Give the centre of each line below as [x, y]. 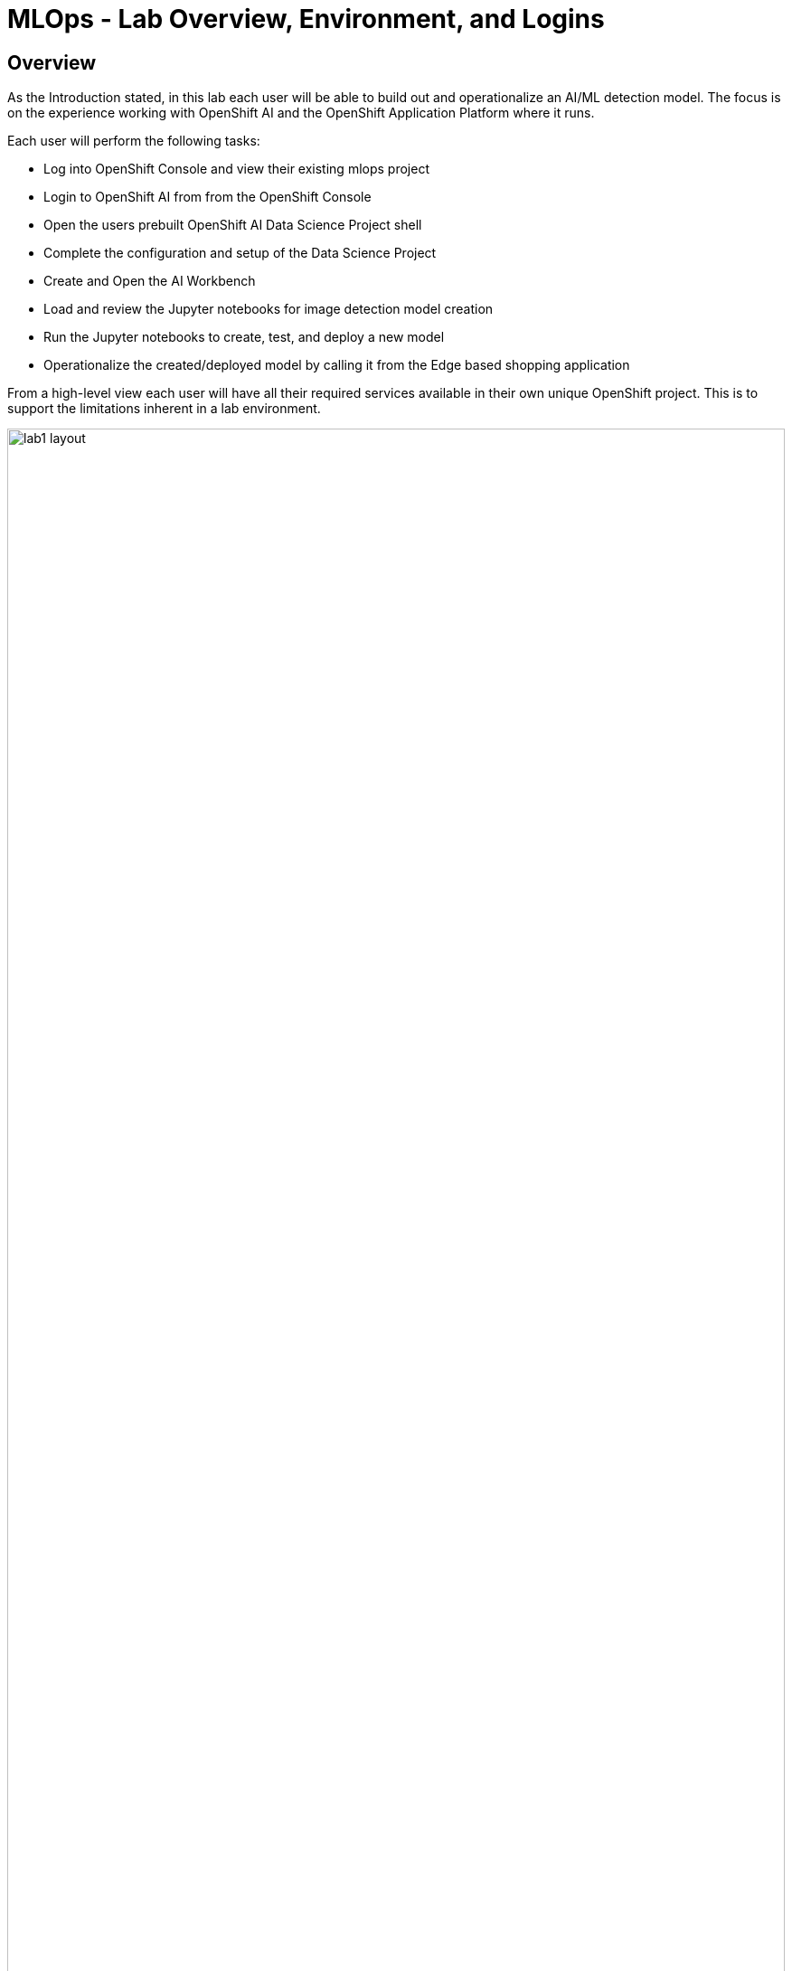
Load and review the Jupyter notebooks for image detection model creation [269, 309]
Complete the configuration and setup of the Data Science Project [240, 253]
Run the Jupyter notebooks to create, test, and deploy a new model [244, 337]
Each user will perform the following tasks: [134, 141]
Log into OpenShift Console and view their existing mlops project [236, 169]
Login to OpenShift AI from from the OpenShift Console [207, 197]
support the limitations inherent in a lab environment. [164, 409]
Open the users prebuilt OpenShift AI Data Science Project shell [233, 225]
